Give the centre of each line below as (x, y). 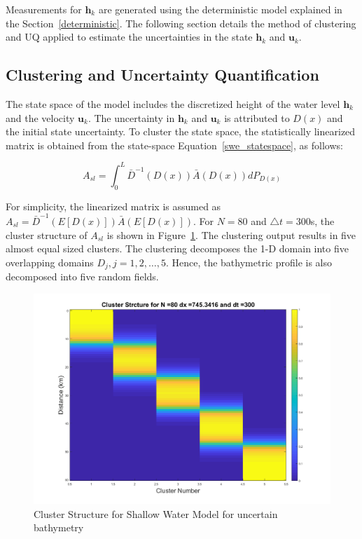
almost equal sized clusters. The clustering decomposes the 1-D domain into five (177, 248)
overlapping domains (50, 262)
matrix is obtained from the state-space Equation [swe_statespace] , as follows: (174, 145)
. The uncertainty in (131, 117)
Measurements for (44, 9)
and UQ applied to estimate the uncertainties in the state (129, 37)
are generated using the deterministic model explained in (220, 9)
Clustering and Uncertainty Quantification (162, 75)
